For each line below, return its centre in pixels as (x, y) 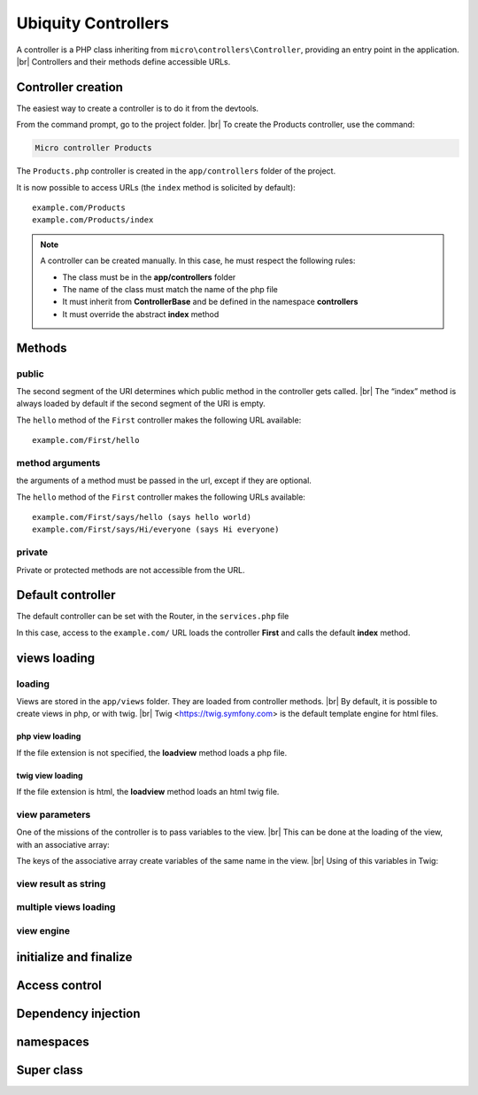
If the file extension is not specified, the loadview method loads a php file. (152, 752)
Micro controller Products (93, 148)
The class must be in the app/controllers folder (149, 277)
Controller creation (70, 87)
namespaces (53, 1041)
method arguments (58, 462)
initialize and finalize (74, 957)
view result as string (61, 883)
